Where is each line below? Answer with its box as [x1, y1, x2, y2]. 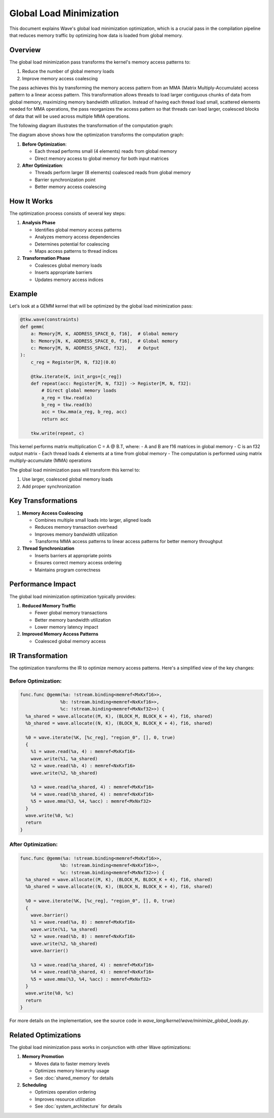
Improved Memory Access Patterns [22, 631, 98, 637]
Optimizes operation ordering [35, 1089, 96, 1095]
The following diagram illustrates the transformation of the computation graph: [9, 122, 174, 128]
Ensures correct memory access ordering [35, 560, 122, 566]
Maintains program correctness [35, 566, 101, 573]
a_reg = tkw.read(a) [41, 395, 93, 400]
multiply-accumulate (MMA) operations [9, 457, 91, 464]
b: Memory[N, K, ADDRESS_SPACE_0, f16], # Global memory [30, 338, 178, 344]
